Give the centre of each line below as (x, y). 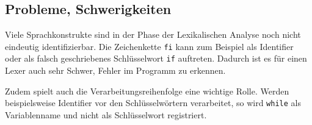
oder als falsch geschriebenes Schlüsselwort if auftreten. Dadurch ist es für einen (156, 58)
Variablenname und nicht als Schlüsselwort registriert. (106, 114)
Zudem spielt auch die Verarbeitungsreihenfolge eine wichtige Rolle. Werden (147, 91)
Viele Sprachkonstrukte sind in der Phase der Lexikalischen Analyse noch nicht (153, 34)
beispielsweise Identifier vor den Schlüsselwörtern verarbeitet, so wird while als (153, 103)
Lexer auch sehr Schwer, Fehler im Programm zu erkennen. (115, 70)
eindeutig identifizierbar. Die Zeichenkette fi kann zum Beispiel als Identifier (149, 46)
